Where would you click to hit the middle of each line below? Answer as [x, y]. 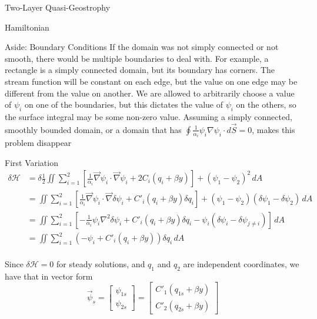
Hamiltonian [27, 27]
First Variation [31, 162]
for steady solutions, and [101, 264]
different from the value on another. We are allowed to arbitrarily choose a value [150, 93]
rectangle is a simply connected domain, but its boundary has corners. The [140, 70]
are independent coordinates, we [241, 264]
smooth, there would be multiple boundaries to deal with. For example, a [137, 58]
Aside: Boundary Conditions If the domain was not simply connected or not [142, 47]
